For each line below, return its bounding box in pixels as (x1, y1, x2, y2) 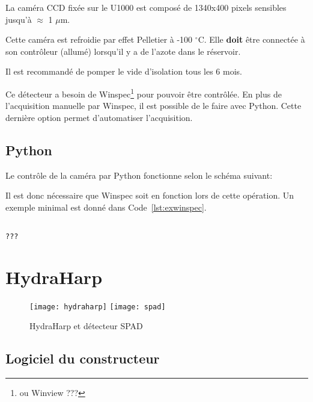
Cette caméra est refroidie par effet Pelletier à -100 (5, 33, 193, 46)
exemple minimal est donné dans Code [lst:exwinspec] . (5, 200, 207, 213)
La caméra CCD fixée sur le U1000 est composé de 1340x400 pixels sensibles (5, 1, 287, 13)
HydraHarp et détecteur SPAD (29, 320, 143, 332)
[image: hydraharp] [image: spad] (29, 302, 166, 311)
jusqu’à (5, 13, 32, 25)
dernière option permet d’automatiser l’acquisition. (5, 111, 193, 123)
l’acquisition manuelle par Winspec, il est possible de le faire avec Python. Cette (5, 99, 302, 112)
